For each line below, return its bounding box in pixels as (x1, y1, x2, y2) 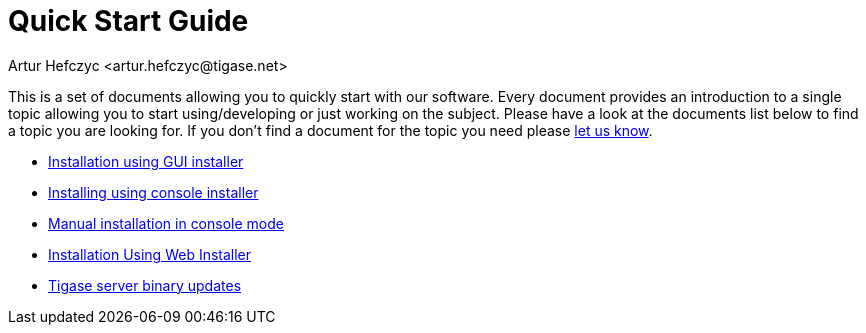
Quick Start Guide (8, 4, 249, 38)
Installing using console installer (48, 183, 259, 201)
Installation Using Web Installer (48, 245, 252, 263)
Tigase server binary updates (48, 276, 242, 294)
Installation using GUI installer (48, 152, 244, 170)
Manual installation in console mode (48, 214, 284, 232)
